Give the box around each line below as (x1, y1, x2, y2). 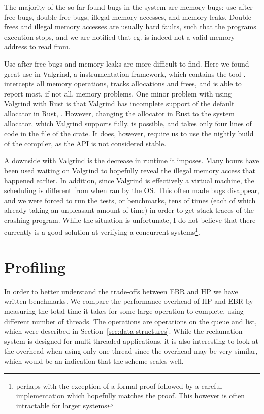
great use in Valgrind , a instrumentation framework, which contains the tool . (4, 68, 246, 79)
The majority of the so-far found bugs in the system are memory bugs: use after (4, 2, 253, 12)
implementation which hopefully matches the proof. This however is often (16, 390, 245, 401)
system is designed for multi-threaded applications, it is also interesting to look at (4, 335, 258, 346)
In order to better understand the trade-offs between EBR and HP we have (4, 285, 238, 296)
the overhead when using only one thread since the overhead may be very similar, (4, 345, 258, 356)
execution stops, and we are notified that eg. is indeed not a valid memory (4, 31, 235, 42)
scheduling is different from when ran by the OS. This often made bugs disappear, (4, 185, 260, 196)
